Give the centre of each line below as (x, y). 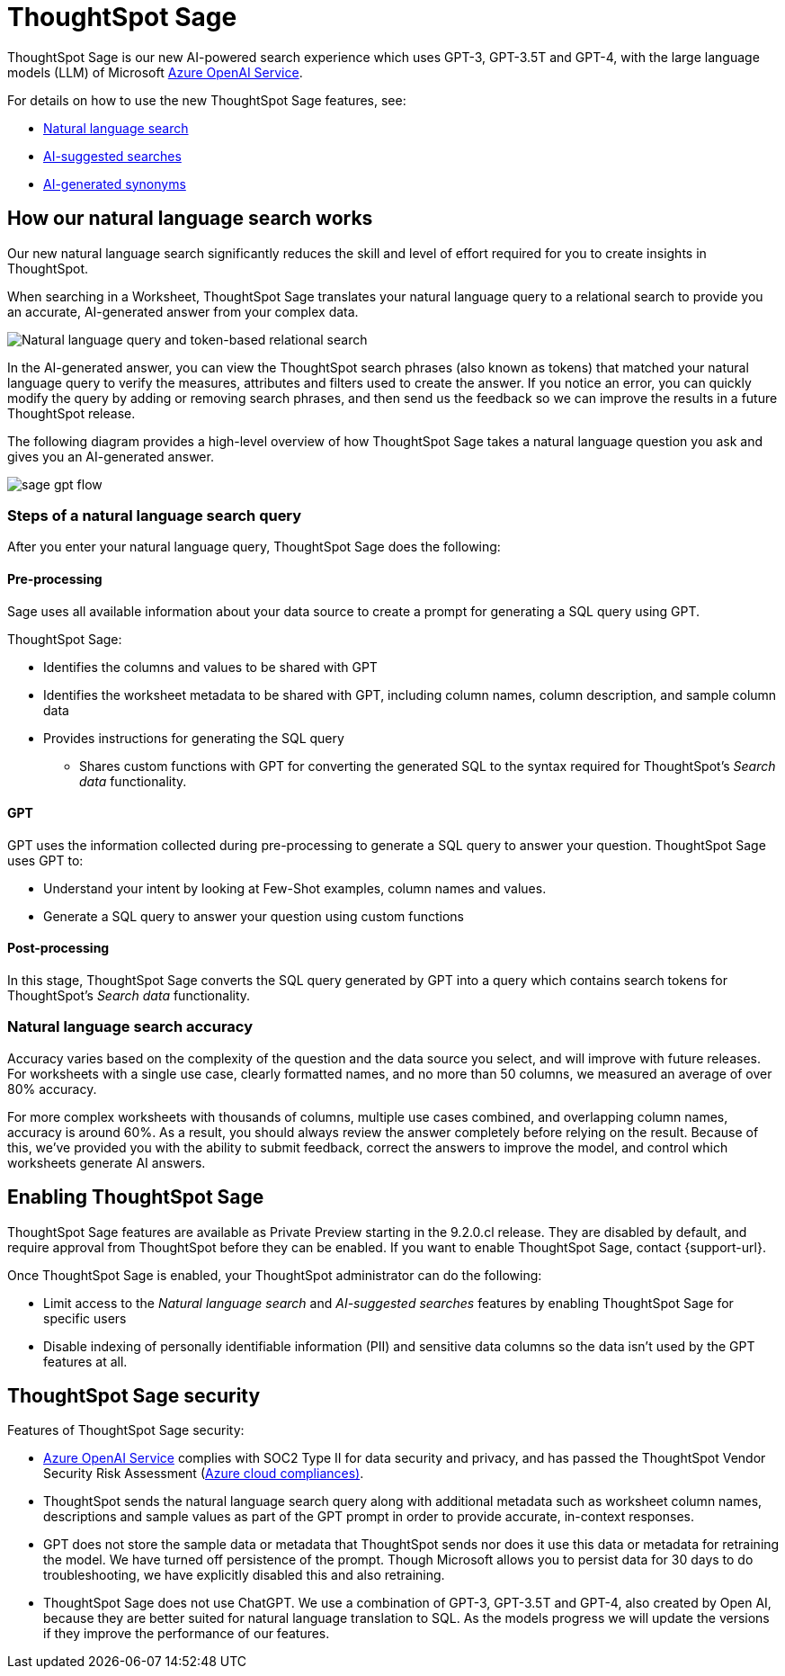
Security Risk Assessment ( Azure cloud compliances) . (204, 1474)
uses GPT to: (45, 860)
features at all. (85, 1361)
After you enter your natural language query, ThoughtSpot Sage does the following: (254, 547)
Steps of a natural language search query (155, 515)
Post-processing (58, 948)
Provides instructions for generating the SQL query (194, 738)
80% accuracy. (52, 1089)
